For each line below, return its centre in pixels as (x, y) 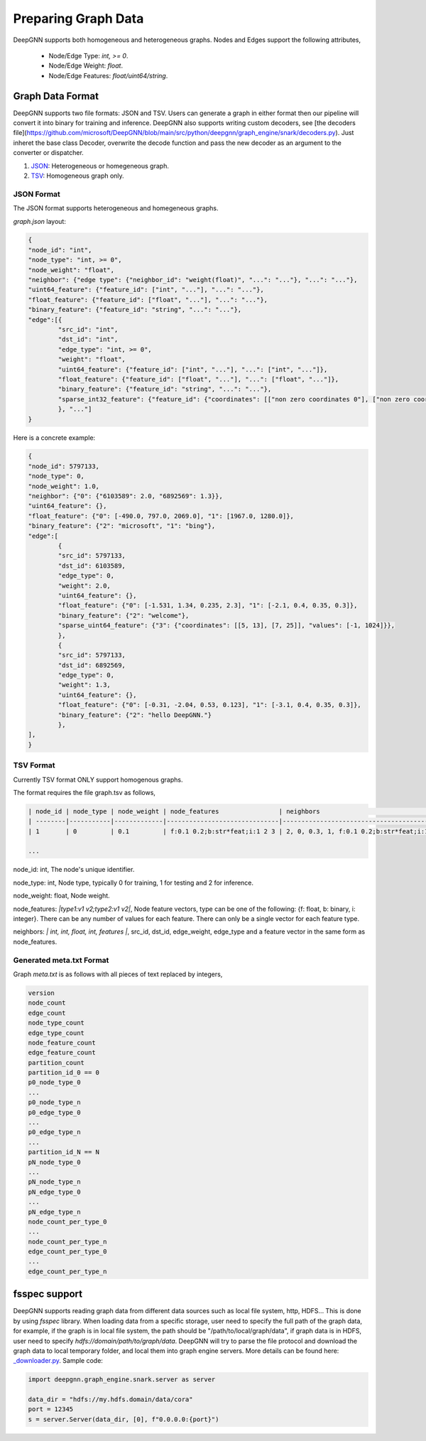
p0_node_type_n (54, 1102)
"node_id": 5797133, (64, 466)
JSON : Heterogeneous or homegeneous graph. (100, 166)
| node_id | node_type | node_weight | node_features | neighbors (174, 811)
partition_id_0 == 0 (64, 1073)
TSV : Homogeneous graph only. (77, 176)
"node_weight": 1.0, (64, 486)
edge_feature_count (62, 1053)
